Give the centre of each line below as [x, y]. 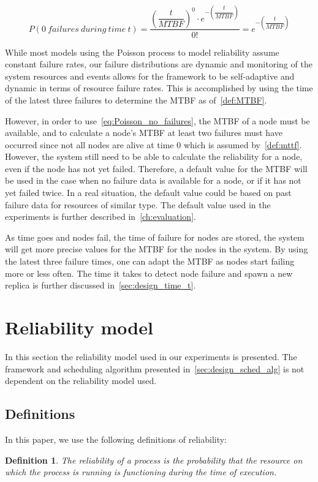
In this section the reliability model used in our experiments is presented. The [151, 356]
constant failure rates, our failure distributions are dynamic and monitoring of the [159, 64]
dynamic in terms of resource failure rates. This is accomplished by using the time [159, 88]
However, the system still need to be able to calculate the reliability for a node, [154, 156]
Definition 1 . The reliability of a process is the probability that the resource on [154, 460]
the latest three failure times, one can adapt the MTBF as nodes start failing [150, 261]
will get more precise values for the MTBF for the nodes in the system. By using [157, 249]
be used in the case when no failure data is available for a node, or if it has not [153, 180]
